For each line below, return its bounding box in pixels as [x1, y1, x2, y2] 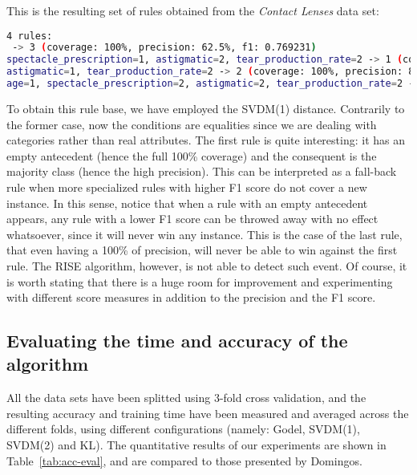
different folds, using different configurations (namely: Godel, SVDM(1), [6, 420, 360, 437]
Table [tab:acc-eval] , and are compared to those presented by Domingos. [6, 452, 362, 469]
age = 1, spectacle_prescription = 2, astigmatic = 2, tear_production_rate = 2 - [6, 78, 415, 90]
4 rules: [6, 30, 53, 42]
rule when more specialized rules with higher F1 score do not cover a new [6, 178, 367, 195]
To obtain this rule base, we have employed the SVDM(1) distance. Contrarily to [6, 99, 405, 116]
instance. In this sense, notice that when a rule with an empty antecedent [6, 194, 368, 211]
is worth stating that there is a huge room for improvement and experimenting [6, 273, 393, 290]
